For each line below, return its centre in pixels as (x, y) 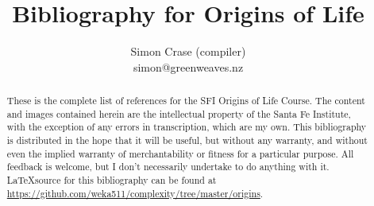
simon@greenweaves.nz (188, 66)
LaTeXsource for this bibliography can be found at (112, 180)
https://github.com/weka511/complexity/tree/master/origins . (135, 193)
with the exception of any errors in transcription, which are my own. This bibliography (187, 127)
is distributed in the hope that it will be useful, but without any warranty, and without (187, 140)
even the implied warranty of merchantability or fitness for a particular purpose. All (180, 153)
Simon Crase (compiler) (188, 51)
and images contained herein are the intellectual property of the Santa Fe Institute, (179, 113)
